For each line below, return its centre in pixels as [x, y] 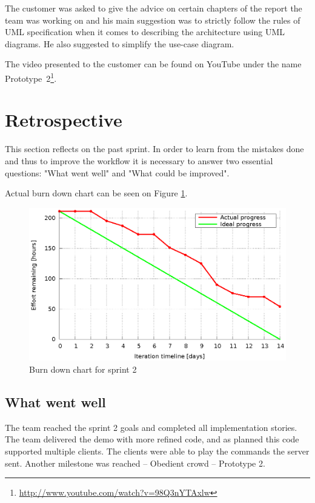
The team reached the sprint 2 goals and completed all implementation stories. [151, 427]
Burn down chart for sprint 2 [83, 369]
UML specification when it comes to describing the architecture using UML [145, 32]
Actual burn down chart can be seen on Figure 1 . [96, 193]
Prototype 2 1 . [31, 77]
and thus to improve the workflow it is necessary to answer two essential [139, 160]
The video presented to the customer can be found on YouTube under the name [153, 64]
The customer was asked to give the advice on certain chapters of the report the [154, 8]
